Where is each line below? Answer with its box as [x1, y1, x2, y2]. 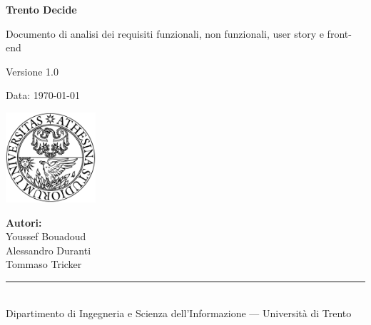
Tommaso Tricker [6, 257, 82, 272]
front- [327, 26, 352, 41]
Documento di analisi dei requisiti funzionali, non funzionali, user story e [6, 26, 324, 41]
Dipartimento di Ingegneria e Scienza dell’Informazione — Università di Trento [6, 305, 352, 320]
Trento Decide [6, 2, 77, 16]
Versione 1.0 [6, 63, 59, 78]
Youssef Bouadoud [6, 229, 86, 244]
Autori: [6, 215, 42, 229]
